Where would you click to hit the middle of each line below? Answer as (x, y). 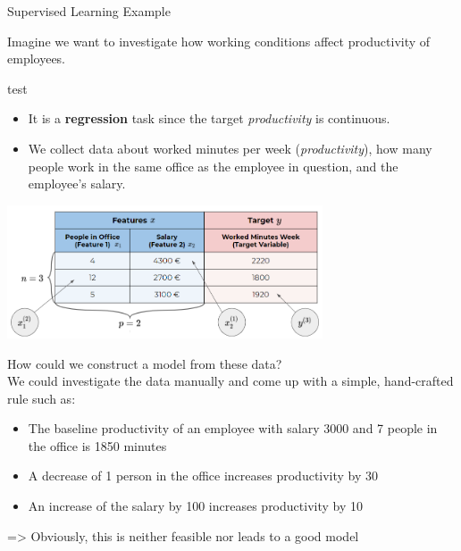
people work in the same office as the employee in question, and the (213, 166)
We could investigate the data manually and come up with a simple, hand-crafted (230, 381)
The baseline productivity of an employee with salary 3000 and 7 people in (233, 428)
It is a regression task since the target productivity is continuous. (209, 118)
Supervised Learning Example (89, 11)
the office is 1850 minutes (97, 445)
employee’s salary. (77, 184)
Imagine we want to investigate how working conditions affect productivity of (219, 41)
